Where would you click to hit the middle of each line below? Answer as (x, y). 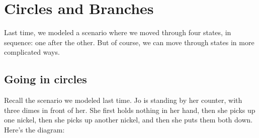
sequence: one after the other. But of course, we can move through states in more (129, 42)
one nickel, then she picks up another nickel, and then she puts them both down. (128, 120)
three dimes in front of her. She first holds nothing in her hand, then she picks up (130, 110)
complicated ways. (32, 52)
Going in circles (46, 79)
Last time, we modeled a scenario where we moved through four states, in (118, 32)
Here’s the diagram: (34, 129)
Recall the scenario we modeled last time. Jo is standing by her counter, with (123, 100)
